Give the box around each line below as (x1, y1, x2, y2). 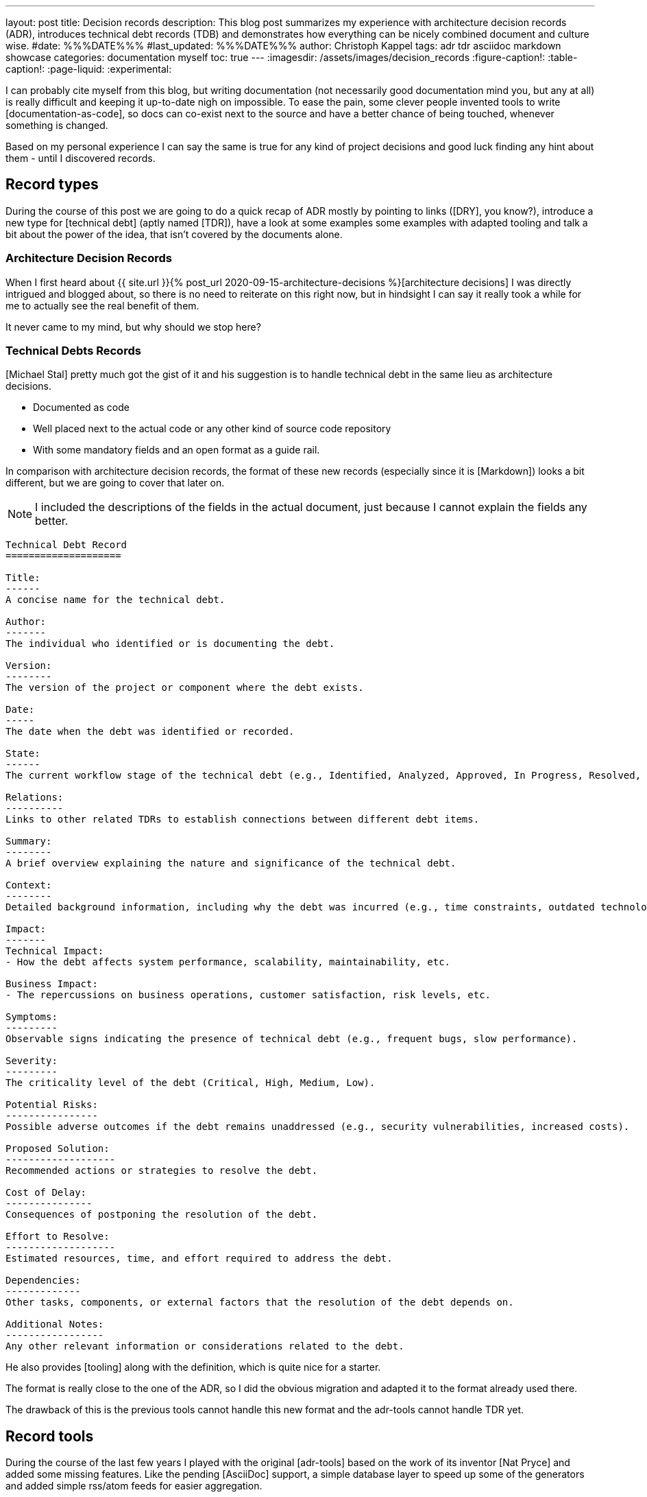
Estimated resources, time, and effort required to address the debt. (5, 1253, 393, 1264)
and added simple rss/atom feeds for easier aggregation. (5, 1480, 263, 1492)
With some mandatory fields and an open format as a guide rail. (33, 444, 320, 456)
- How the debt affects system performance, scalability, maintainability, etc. (5, 956, 451, 968)
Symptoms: (5, 1011, 58, 1023)
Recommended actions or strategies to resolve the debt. (5, 1165, 318, 1177)
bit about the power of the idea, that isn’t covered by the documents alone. (5, 228, 343, 240)
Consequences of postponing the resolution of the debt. (5, 1209, 318, 1221)
